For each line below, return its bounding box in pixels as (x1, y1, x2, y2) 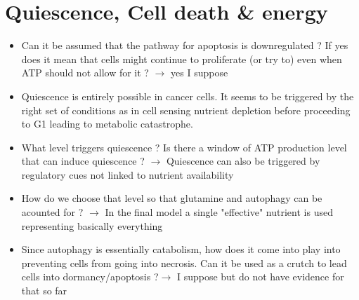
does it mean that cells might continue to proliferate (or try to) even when (21, 51, 342, 66)
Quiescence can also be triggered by (166, 154, 320, 168)
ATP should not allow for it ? (21, 65, 149, 80)
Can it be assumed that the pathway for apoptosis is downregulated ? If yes (21, 38, 348, 53)
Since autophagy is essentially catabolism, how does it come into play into (21, 242, 341, 257)
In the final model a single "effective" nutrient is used (105, 205, 333, 219)
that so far (21, 283, 67, 298)
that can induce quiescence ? (21, 154, 145, 168)
